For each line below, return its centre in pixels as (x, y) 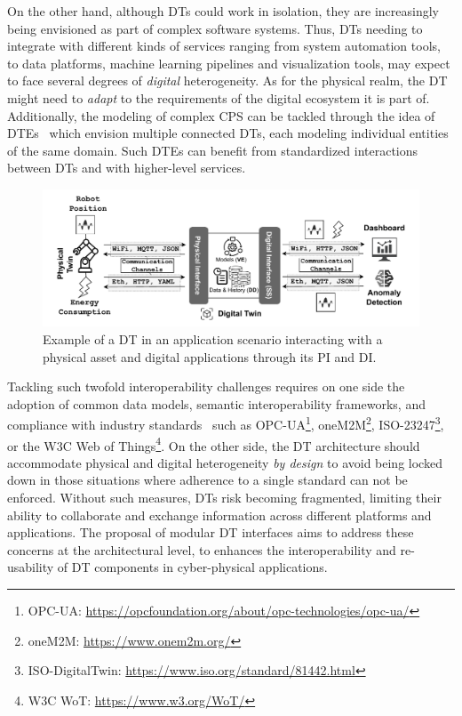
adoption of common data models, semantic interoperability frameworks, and (216, 403)
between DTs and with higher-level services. (127, 168)
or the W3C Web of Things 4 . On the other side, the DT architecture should (214, 444)
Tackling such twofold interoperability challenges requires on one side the (206, 386)
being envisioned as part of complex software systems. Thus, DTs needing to (215, 28)
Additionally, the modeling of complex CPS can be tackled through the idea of (221, 115)
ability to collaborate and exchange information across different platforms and (219, 515)
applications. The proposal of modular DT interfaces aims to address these (211, 532)
